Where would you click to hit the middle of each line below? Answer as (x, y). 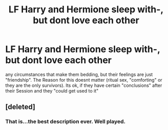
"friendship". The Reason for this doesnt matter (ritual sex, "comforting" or (84, 80)
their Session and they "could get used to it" (52, 90)
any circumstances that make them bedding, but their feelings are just (79, 74)
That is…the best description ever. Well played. (66, 122)
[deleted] (20, 107)
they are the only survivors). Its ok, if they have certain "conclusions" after (84, 85)
